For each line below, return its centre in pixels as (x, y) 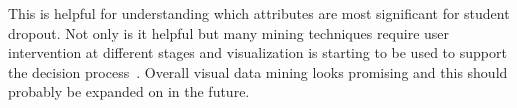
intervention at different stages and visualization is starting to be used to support (257, 52)
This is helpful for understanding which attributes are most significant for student (259, 13)
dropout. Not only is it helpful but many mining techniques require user (229, 32)
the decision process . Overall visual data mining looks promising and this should (258, 71)
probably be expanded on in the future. (129, 91)
